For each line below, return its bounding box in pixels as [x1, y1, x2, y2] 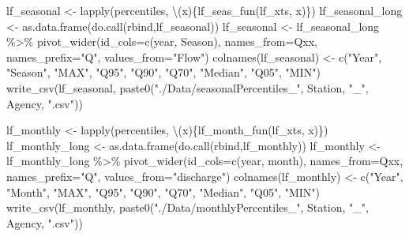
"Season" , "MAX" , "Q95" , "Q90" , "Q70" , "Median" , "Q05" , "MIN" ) [6, 64, 321, 81]
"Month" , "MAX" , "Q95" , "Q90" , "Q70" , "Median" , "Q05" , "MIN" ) [6, 183, 321, 200]
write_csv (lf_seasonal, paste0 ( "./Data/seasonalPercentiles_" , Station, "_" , [6, 79, 369, 96]
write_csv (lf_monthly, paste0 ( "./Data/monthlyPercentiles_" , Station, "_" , [6, 199, 369, 216]
